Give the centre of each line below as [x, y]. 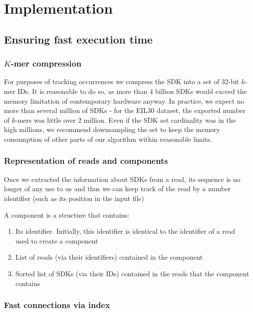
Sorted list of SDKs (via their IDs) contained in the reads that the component [132, 273]
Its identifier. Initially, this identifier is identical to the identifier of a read [125, 231]
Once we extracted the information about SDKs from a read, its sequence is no [122, 179]
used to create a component [57, 240]
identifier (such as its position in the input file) [74, 198]
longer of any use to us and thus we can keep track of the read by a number [117, 189]
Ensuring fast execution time [78, 39]
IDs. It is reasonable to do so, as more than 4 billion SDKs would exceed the [132, 91]
